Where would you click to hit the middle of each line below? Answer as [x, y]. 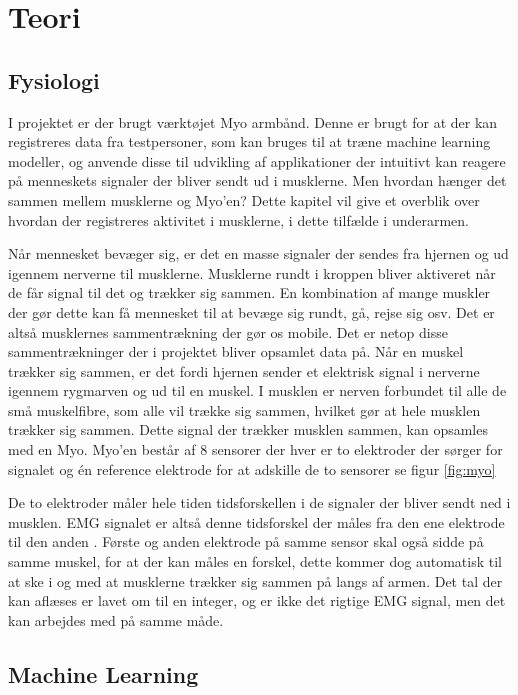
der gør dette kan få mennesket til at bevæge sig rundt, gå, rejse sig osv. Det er [251, 311]
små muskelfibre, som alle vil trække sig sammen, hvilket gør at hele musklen [244, 409]
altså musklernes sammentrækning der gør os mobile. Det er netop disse [228, 331]
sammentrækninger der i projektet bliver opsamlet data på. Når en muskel [236, 351]
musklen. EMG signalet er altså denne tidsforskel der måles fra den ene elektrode [256, 521]
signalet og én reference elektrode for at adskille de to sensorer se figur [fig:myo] [252, 468]
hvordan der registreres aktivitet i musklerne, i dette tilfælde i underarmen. [239, 219]
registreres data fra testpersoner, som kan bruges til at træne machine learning [249, 141]
